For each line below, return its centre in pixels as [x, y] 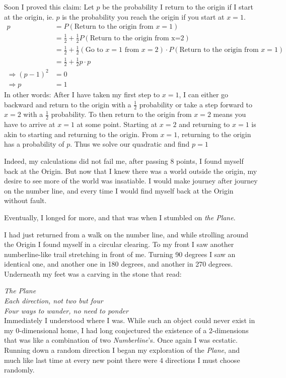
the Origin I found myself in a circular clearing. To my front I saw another [119, 244]
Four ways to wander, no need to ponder [66, 310]
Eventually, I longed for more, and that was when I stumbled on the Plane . [120, 217]
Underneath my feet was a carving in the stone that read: [93, 273]
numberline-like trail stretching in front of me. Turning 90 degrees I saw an [120, 254]
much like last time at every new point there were [81, 360]
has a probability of [34, 144]
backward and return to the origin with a [68, 104]
